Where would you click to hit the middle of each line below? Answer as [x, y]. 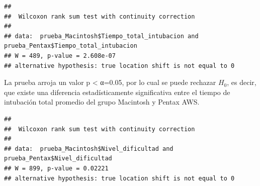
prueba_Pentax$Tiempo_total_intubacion [71, 46]
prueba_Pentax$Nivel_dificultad [58, 159]
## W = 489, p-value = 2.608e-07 [60, 56]
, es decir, [242, 82]
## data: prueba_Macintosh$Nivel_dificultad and [89, 149]
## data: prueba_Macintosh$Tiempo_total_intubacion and [101, 36]
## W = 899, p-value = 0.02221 [56, 168]
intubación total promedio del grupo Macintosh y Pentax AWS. [102, 102]
